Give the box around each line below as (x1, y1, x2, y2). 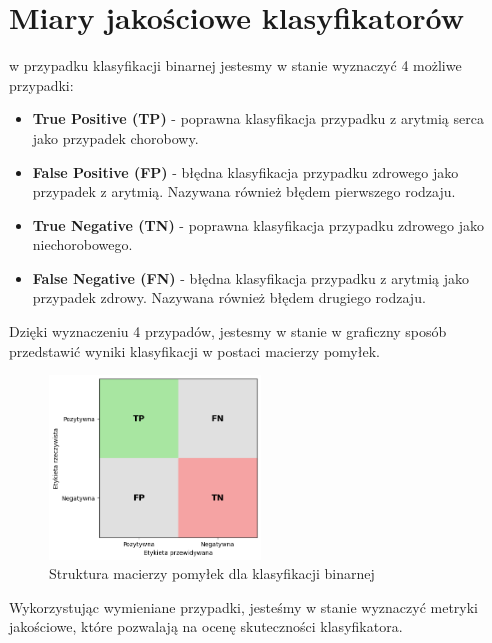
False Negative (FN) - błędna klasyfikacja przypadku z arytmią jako (32, 267, 470, 288)
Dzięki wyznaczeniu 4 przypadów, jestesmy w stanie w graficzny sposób (9, 321, 447, 342)
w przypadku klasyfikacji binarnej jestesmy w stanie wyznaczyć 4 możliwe (9, 55, 462, 76)
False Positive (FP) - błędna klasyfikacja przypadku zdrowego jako (32, 161, 459, 182)
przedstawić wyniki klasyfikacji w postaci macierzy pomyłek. (9, 340, 380, 361)
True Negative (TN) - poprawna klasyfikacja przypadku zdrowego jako (32, 214, 485, 235)
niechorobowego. (32, 234, 133, 255)
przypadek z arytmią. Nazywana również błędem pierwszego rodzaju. (32, 181, 456, 202)
